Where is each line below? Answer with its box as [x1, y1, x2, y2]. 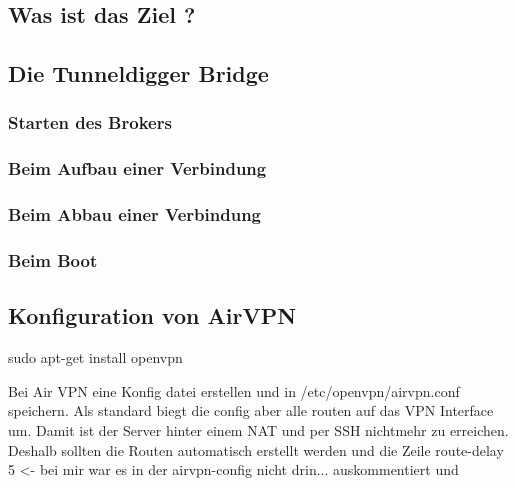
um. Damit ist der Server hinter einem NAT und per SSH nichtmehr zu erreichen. [8, 419, 509, 440]
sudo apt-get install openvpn [8, 347, 183, 368]
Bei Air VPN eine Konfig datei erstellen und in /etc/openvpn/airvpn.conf [8, 380, 460, 401]
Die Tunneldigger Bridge [8, 58, 269, 89]
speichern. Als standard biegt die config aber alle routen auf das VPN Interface [8, 400, 494, 421]
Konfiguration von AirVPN [8, 300, 297, 331]
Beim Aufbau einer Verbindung [8, 156, 267, 181]
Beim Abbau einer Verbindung [8, 202, 261, 227]
